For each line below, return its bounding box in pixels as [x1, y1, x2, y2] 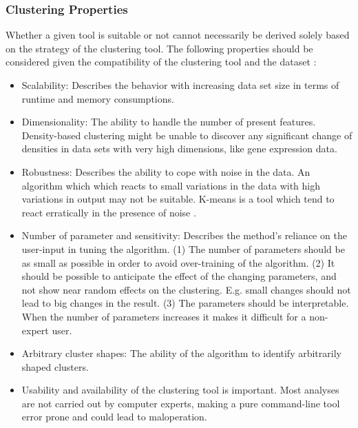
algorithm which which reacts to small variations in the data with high [21, 178, 320, 192]
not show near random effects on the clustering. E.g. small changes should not [21, 282, 351, 296]
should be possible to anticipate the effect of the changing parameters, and [21, 269, 337, 283]
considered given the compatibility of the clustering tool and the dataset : [6, 54, 317, 69]
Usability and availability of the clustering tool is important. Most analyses [21, 383, 339, 397]
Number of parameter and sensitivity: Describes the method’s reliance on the [21, 228, 347, 243]
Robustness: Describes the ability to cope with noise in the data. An [21, 164, 310, 179]
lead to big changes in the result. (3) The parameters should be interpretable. [21, 296, 349, 310]
